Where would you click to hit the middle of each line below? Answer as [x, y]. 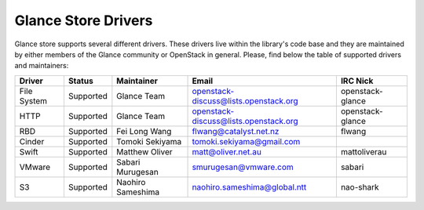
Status [80, 81]
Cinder [32, 141]
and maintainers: [42, 66]
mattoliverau [364, 151]
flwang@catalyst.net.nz [236, 131]
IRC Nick [357, 81]
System [33, 100]
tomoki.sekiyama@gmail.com [246, 141]
